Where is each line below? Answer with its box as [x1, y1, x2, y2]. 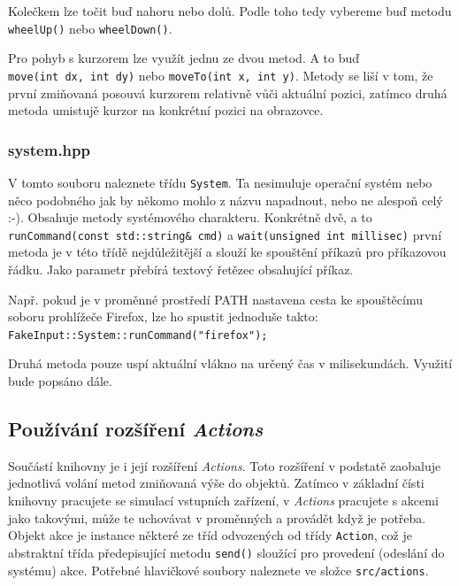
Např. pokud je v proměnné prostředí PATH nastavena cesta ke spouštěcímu [8, 289, 423, 308]
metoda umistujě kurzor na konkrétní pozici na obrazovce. [8, 101, 324, 120]
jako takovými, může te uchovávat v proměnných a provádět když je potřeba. [8, 508, 426, 527]
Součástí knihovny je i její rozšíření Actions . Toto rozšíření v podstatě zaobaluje [8, 456, 441, 474]
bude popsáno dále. [8, 372, 112, 390]
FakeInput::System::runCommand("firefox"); [8, 328, 268, 342]
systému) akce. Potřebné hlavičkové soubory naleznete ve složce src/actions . [8, 560, 429, 579]
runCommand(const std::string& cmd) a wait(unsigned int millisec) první [8, 225, 442, 243]
